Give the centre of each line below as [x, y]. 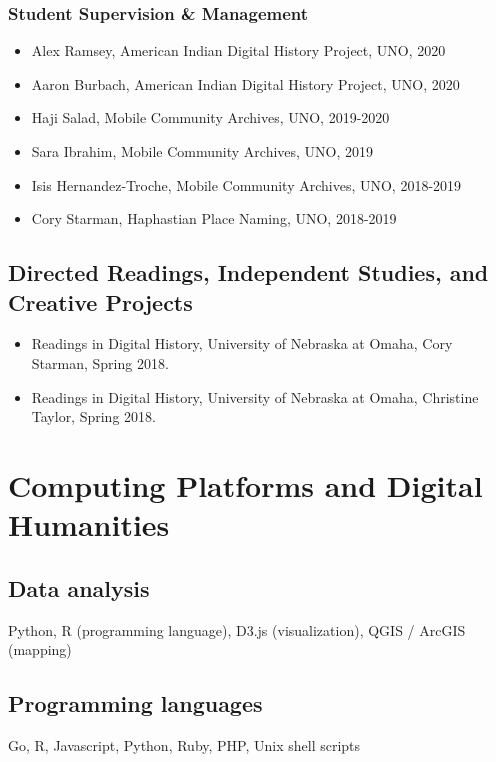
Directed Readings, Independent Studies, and [248, 272]
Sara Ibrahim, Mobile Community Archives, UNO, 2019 [202, 151]
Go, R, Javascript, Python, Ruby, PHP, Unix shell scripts [184, 744]
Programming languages [135, 703]
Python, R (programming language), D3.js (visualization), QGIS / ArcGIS [237, 629]
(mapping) [40, 649]
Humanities [89, 524]
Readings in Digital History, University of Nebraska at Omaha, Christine [255, 396]
